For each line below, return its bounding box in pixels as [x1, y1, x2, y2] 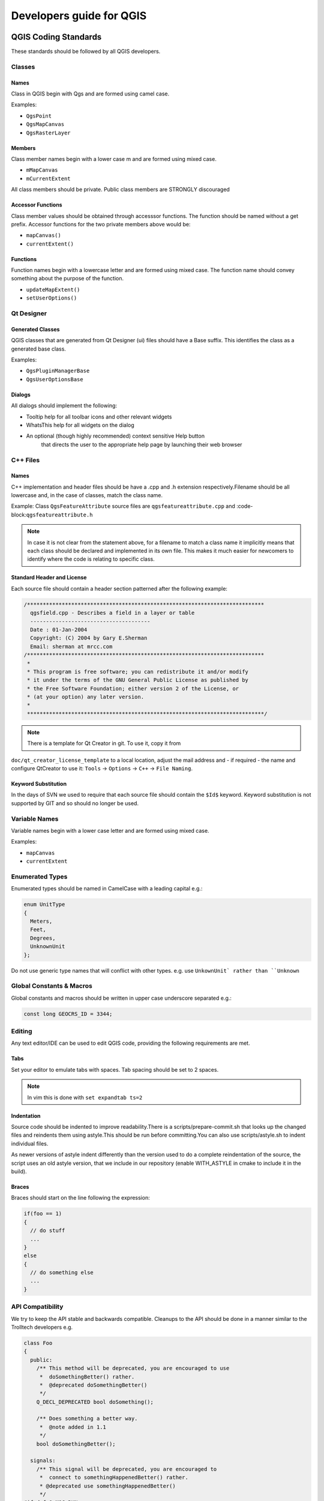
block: [11, 511, 27, 518]
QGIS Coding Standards [11, 32, 102, 42]
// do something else [30, 1269, 94, 1276]
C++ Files [11, 456, 40, 464]
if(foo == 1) [23, 1210, 62, 1217]
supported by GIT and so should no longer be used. [11, 799, 139, 807]
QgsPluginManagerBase [26, 367, 90, 375]
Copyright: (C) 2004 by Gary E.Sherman [30, 635, 148, 642]
